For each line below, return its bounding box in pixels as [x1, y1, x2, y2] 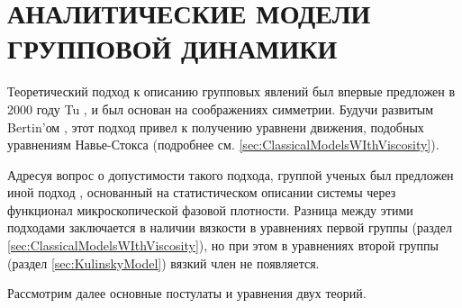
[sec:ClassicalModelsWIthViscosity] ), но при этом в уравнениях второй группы [7, 236, 439, 255]
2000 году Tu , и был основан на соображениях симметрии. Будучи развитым [7, 99, 434, 118]
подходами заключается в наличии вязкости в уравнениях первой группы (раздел [7, 218, 452, 237]
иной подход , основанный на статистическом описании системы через [7, 183, 396, 202]
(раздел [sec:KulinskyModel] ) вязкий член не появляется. [7, 253, 320, 272]
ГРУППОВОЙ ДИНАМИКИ [7, 30, 338, 67]
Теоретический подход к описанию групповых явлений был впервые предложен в [7, 82, 456, 101]
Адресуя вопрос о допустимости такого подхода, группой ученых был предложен [7, 165, 454, 184]
